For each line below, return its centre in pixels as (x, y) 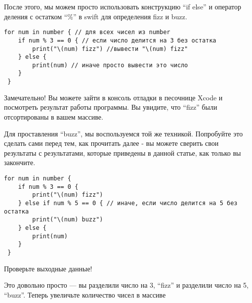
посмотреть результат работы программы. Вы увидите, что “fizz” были (111, 107)
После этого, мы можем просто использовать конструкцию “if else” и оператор (123, 6)
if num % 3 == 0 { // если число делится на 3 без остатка (117, 40)
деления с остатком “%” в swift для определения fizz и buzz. (96, 16)
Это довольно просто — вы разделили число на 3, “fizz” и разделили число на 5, (126, 285)
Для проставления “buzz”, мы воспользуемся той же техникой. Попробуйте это (124, 133)
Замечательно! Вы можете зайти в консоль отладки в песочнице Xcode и (113, 97)
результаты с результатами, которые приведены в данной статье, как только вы (123, 152)
